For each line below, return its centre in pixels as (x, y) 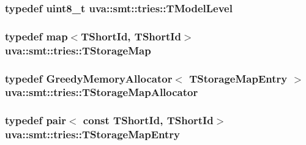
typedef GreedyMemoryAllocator (89, 78)
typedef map (36, 36)
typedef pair (35, 120)
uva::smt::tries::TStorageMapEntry (92, 134)
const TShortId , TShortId (148, 120)
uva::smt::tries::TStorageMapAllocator (102, 92)
